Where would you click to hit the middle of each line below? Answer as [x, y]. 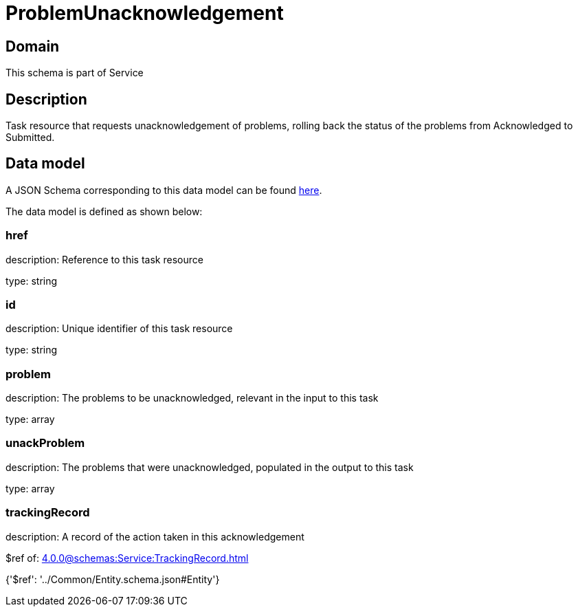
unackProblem [45, 443]
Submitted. [30, 138]
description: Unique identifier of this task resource [119, 329]
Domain [33, 46]
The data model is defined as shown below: [104, 211]
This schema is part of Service [75, 73]
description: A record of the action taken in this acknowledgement [155, 536]
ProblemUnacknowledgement [145, 13]
